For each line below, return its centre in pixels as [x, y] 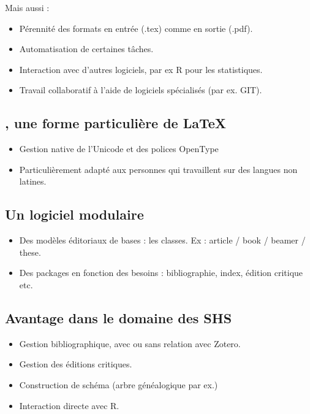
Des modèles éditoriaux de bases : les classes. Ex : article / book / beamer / [162, 240]
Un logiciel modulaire [74, 214]
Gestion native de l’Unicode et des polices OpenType [119, 149]
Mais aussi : [27, 7]
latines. [33, 181]
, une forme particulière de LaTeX [116, 123]
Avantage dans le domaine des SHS [119, 317]
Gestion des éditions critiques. [76, 364]
